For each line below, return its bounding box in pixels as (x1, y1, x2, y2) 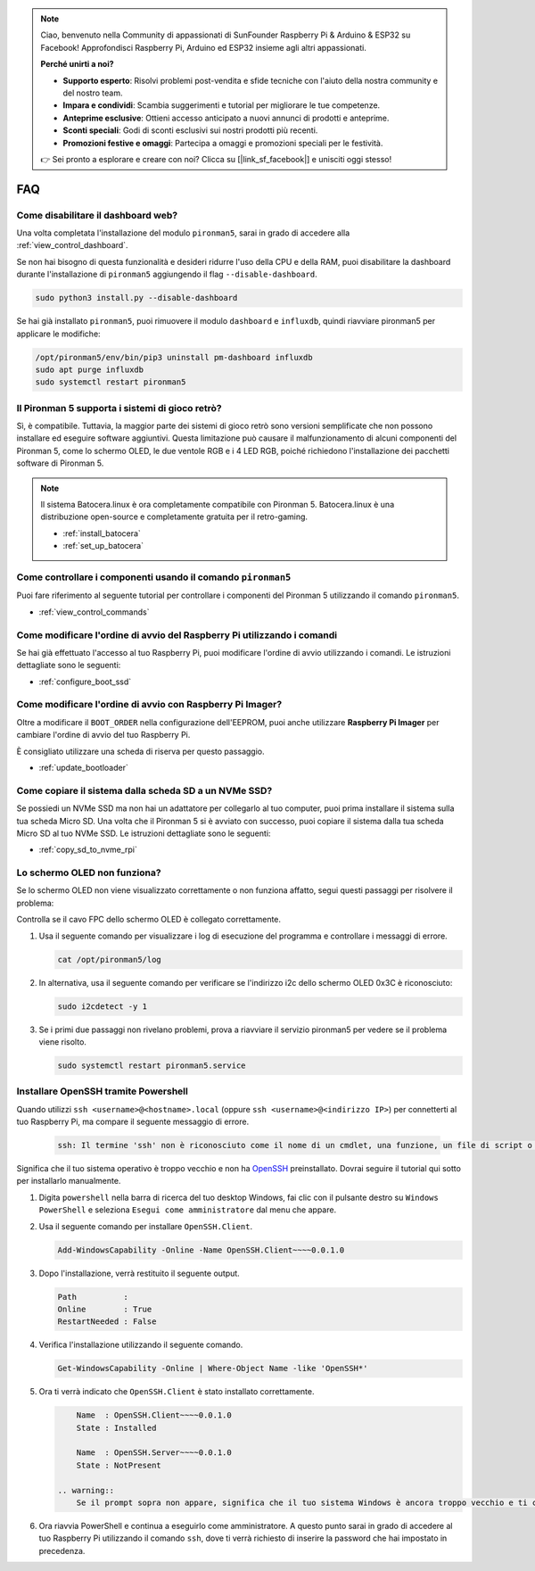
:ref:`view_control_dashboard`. (16, 240, 128, 251)
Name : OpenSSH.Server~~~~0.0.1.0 (76, 1448, 232, 1458)
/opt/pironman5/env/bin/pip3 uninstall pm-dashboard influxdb (35, 352, 313, 362)
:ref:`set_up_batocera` (62, 541, 144, 551)
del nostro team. (62, 87, 123, 98)
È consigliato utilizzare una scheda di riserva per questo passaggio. (16, 746, 265, 757)
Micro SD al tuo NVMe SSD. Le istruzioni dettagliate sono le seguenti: (16, 828, 271, 839)
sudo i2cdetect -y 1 (57, 1001, 147, 1012)
